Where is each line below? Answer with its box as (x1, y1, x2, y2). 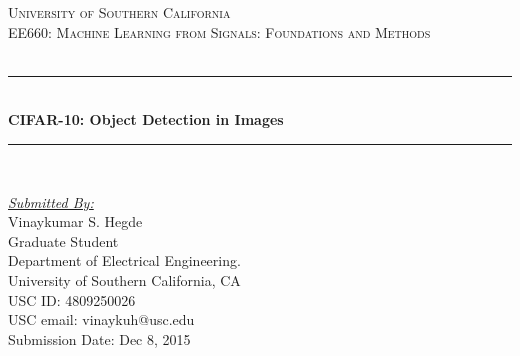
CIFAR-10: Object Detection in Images (8, 109, 284, 130)
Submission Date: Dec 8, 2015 (8, 328, 191, 349)
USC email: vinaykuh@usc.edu (8, 309, 195, 330)
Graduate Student (8, 230, 119, 251)
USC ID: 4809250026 (8, 289, 136, 310)
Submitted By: (8, 191, 94, 212)
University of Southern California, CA (8, 269, 241, 290)
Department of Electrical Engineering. (8, 250, 241, 271)
